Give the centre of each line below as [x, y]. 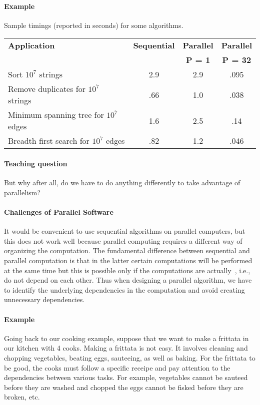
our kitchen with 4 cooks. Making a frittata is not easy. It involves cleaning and [126, 348]
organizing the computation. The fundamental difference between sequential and [127, 250]
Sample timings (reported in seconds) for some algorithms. [94, 25]
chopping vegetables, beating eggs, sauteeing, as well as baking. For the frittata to [130, 357]
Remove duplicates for [47, 89]
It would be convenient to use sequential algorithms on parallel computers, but [125, 231]
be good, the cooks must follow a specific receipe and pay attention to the [117, 367]
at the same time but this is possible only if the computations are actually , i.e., [127, 270]
